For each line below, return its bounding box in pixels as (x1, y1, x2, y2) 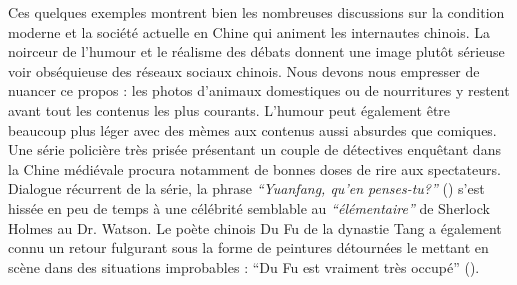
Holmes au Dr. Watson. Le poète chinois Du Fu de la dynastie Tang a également (8, 217, 502, 238)
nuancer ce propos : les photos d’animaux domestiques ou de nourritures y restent (8, 80, 510, 101)
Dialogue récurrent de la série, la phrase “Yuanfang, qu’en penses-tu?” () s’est (8, 178, 485, 199)
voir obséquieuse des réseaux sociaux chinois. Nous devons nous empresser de (8, 60, 480, 81)
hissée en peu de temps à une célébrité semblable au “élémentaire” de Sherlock (8, 197, 490, 218)
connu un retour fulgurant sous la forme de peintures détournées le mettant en (8, 237, 489, 258)
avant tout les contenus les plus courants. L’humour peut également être (8, 99, 451, 120)
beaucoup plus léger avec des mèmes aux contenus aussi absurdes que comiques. (8, 119, 497, 140)
